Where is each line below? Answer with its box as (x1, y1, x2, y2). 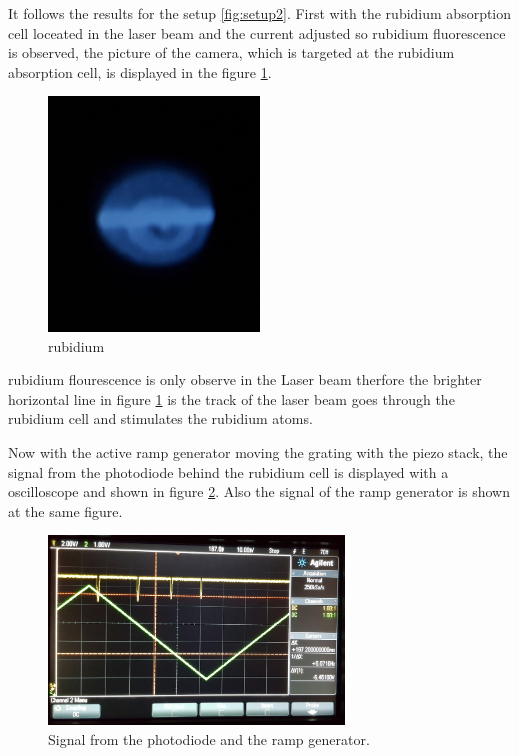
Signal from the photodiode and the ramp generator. (48, 728, 370, 749)
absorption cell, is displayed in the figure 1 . (8, 61, 272, 82)
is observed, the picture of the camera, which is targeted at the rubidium (8, 42, 455, 63)
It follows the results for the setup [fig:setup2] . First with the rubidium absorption (8, 3, 512, 23)
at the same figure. (8, 500, 123, 521)
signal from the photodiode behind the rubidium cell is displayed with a (8, 461, 449, 482)
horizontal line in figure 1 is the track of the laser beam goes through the (8, 388, 455, 409)
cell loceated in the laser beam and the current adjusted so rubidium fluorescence (8, 22, 506, 43)
